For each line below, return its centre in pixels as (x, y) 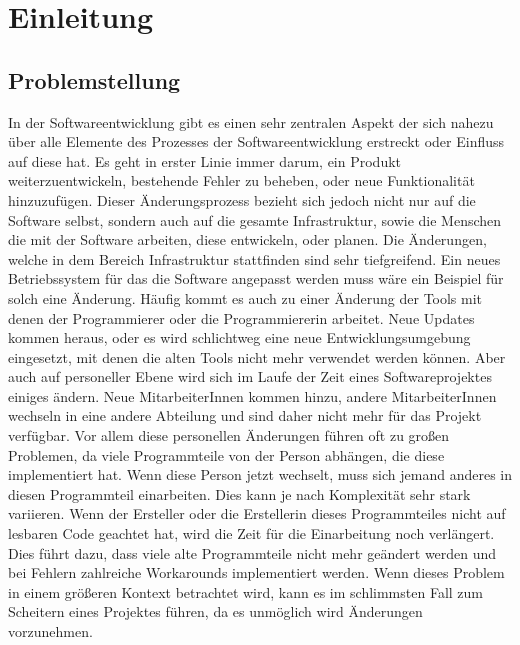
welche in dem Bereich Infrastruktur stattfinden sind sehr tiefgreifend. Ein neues (254, 258)
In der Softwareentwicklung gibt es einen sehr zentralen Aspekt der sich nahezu (251, 121)
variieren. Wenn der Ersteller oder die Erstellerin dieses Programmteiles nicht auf (257, 513)
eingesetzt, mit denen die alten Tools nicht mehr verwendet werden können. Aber (257, 356)
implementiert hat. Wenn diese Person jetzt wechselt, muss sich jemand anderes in (260, 474)
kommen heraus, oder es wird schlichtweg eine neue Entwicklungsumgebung (239, 337)
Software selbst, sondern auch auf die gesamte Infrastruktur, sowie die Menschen (255, 219)
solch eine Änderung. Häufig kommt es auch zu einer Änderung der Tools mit (245, 297)
